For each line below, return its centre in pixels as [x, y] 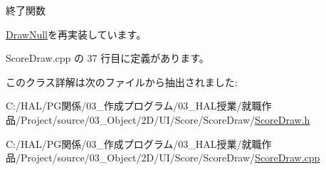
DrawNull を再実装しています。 [76, 34]
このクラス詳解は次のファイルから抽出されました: [122, 81]
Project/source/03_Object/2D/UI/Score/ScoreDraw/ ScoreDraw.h [165, 119]
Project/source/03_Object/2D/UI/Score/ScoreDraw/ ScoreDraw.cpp [170, 158]
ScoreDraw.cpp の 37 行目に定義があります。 [107, 58]
